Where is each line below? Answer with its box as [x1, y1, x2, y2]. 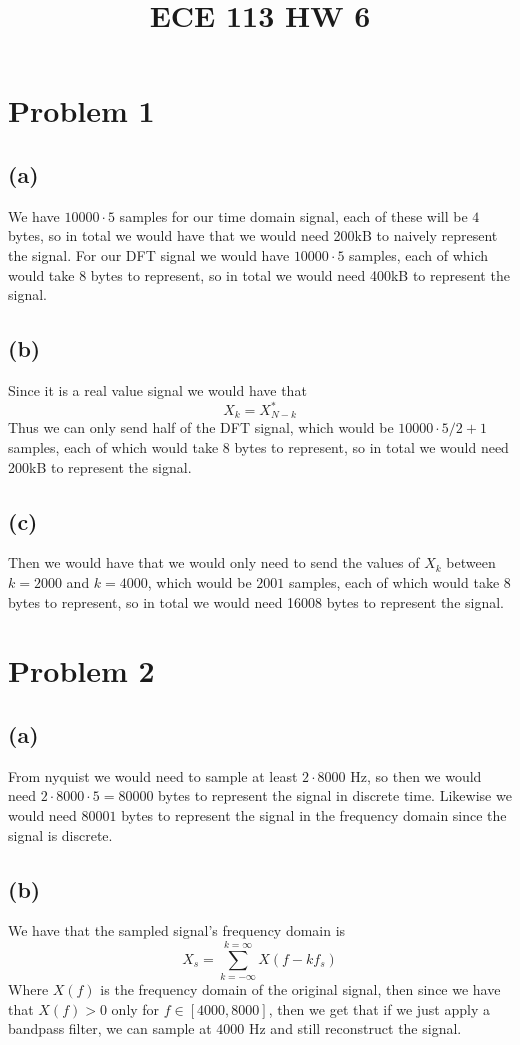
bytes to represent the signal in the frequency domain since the [121, 805, 507, 826]
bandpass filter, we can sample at [8, 1018, 212, 1039]
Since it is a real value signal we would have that [8, 379, 307, 400]
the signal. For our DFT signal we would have [8, 244, 290, 265]
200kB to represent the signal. [8, 456, 192, 477]
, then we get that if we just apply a [268, 998, 490, 1019]
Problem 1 [8, 90, 155, 131]
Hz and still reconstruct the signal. [248, 1018, 462, 1039]
